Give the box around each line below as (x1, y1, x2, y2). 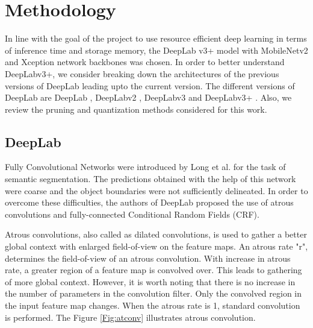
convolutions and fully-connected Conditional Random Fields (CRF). (5, 207, 259, 220)
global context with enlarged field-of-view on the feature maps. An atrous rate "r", (5, 240, 308, 253)
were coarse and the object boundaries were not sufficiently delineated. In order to (5, 184, 308, 197)
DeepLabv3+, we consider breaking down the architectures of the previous (5, 67, 279, 80)
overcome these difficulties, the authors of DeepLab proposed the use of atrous (5, 196, 294, 209)
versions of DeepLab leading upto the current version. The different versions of (5, 79, 295, 92)
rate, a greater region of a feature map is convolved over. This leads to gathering (5, 263, 302, 276)
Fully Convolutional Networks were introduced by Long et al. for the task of (5, 160, 286, 173)
